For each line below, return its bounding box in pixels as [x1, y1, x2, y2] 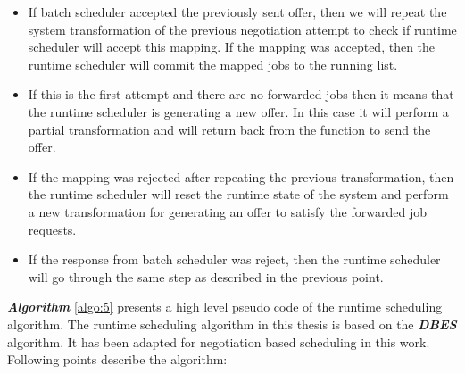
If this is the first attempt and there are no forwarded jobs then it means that [28, 85, 454, 104]
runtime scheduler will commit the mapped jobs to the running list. [28, 54, 398, 73]
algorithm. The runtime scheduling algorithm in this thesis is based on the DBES [7, 314, 457, 333]
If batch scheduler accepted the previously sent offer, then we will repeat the [28, 3, 447, 21]
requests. [28, 220, 77, 238]
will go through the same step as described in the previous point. [28, 267, 384, 286]
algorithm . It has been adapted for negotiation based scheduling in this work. [7, 332, 430, 351]
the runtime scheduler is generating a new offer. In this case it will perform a [28, 102, 449, 121]
